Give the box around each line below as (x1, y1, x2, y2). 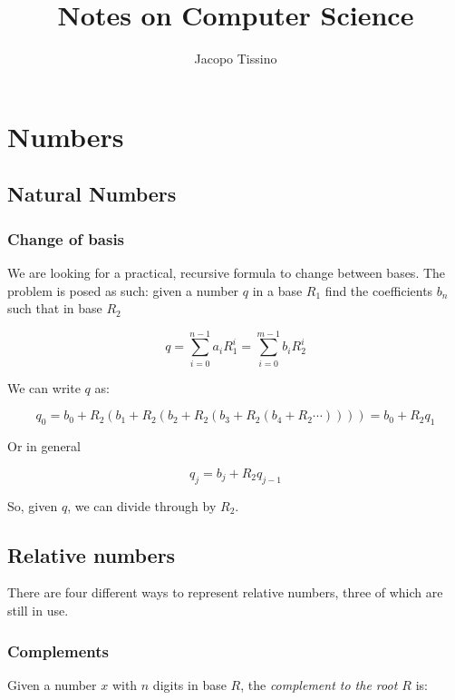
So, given (7, 496, 58, 515)
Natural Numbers (7, 180, 177, 208)
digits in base (152, 675, 227, 694)
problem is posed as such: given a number (7, 281, 239, 300)
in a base (252, 281, 303, 300)
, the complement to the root (240, 675, 398, 694)
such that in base (7, 299, 102, 318)
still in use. (7, 600, 69, 619)
